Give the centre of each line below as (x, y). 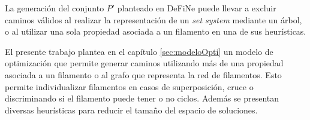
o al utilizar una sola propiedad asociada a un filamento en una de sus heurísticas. (156, 31)
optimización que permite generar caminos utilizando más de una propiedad (144, 63)
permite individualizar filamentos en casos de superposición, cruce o (129, 86)
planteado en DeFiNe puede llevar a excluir (197, 8)
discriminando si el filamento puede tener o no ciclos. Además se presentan (142, 98)
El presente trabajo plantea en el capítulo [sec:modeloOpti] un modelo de (139, 51)
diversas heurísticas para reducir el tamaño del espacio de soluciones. (131, 110)
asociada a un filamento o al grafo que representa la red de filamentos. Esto (143, 74)
